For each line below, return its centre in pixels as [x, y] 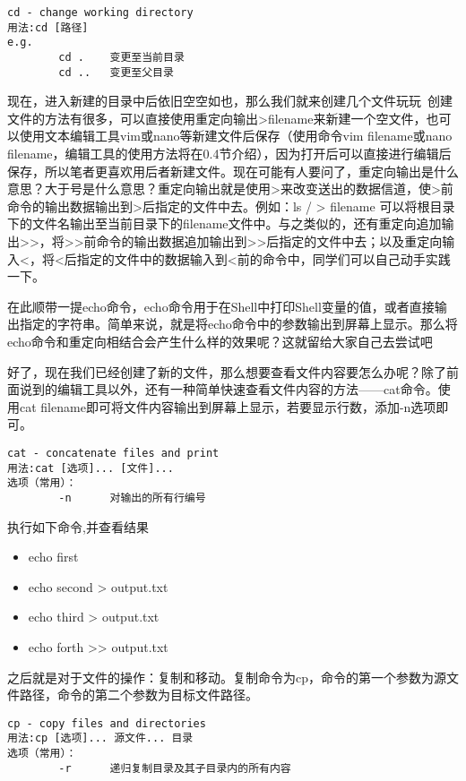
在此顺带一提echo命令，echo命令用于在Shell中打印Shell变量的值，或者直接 [221, 306]
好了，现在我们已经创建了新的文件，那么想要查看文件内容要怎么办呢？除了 [227, 371]
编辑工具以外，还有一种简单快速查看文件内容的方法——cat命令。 [247, 389]
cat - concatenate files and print [113, 453]
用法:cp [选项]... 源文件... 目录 [100, 738]
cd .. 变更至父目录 [116, 72]
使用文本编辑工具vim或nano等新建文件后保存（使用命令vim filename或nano [236, 136]
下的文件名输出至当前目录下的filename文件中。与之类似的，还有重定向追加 [224, 223]
